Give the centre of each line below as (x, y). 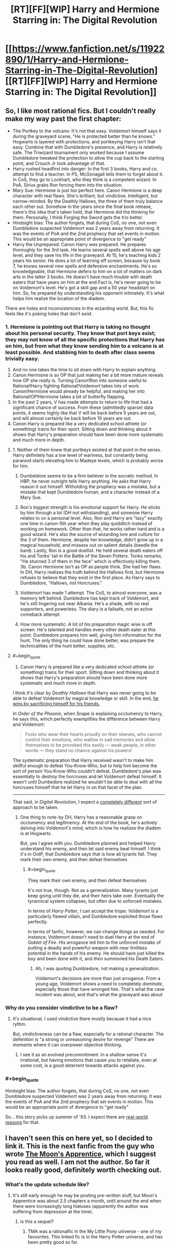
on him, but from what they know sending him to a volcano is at (84, 346)
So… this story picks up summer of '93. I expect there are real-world (77, 1117)
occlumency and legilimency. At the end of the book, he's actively (89, 823)
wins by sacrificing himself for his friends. (56, 704)
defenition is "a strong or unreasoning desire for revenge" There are (83, 1040)
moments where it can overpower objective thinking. (67, 1045)
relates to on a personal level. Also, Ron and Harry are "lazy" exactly (91, 518)
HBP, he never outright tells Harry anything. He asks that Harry (86, 481)
